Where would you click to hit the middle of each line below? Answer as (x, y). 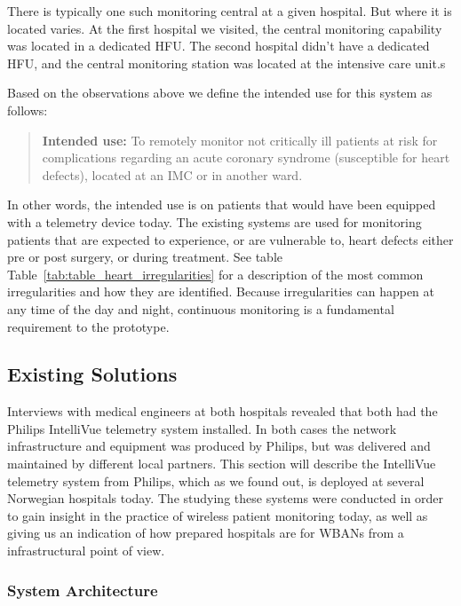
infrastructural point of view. (86, 551)
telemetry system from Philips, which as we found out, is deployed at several (216, 480)
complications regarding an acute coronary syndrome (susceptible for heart (246, 157)
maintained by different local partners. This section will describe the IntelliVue (222, 464)
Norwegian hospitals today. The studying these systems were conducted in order (226, 498)
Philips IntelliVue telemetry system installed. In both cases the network (202, 428)
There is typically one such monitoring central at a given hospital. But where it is (230, 11)
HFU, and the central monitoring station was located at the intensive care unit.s (227, 63)
